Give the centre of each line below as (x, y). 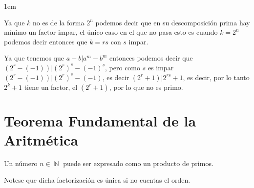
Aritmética (41, 140)
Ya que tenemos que (34, 58)
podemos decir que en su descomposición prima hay (173, 22)
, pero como (123, 67)
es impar (161, 67)
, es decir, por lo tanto (216, 77)
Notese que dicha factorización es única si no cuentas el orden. (97, 179)
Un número (21, 163)
